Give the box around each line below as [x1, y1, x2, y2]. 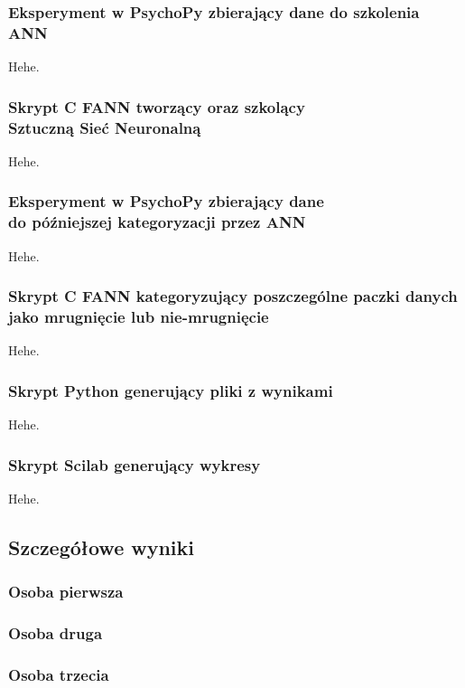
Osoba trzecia [8, 663, 109, 685]
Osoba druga [8, 622, 103, 645]
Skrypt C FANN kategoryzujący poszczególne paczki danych [8, 285, 458, 307]
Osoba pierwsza [8, 580, 124, 603]
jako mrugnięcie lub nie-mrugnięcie [8, 306, 269, 328]
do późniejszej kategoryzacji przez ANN [8, 211, 306, 233]
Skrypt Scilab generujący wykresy [8, 453, 261, 476]
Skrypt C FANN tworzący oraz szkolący [8, 95, 305, 118]
